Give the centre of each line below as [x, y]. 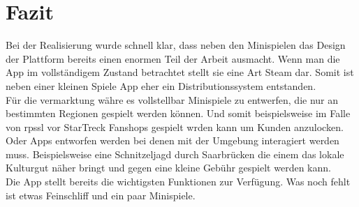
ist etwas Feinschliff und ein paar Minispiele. [101, 195]
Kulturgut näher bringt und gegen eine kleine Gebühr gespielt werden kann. [168, 168]
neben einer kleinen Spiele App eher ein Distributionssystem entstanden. [161, 85]
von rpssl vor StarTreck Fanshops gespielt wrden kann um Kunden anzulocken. [175, 127]
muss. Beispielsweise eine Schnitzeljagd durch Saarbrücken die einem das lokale [175, 154]
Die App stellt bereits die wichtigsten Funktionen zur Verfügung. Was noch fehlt [178, 182]
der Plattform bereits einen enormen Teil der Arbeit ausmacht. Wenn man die [173, 58]
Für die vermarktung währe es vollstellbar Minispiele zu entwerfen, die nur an [172, 99]
